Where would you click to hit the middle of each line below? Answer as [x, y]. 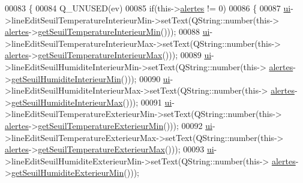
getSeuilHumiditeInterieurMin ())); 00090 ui [91, 78]
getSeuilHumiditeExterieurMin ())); [75, 172]
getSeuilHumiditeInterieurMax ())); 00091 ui [91, 102]
